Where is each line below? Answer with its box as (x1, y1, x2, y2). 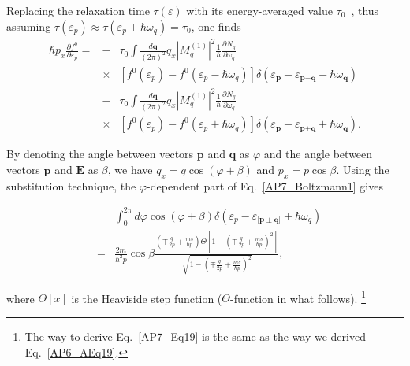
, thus (351, 2, 379, 18)
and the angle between (263, 146, 373, 162)
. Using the (336, 161, 389, 178)
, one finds (191, 17, 241, 34)
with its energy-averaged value (186, 2, 333, 18)
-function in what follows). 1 (229, 287, 366, 306)
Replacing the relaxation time (6, 2, 150, 18)
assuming (6, 17, 51, 34)
